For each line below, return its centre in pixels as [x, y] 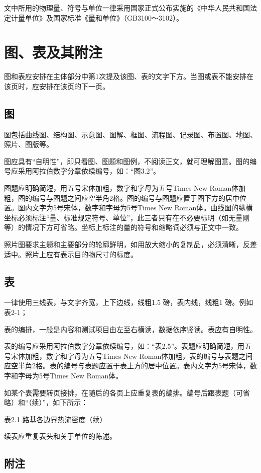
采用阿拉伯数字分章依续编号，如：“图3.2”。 [89, 171]
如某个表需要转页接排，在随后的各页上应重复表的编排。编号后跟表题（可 [123, 392]
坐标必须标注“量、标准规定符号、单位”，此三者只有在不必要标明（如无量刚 [127, 217]
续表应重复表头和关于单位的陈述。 [60, 436]
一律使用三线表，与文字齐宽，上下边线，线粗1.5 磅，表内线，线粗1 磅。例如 [129, 302]
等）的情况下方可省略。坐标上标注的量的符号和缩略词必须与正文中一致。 [123, 227]
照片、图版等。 [29, 144]
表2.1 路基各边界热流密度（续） [55, 419]
